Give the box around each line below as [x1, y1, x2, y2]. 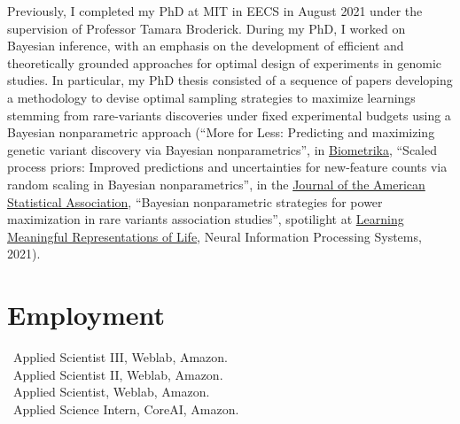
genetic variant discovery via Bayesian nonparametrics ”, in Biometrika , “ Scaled [7, 140, 437, 158]
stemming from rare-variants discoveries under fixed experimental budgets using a [7, 105, 451, 124]
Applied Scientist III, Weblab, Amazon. [12, 348, 228, 366]
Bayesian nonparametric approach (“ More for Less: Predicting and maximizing [7, 123, 435, 142]
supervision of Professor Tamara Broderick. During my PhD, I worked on [7, 19, 406, 37]
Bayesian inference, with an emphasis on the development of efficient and [7, 36, 404, 55]
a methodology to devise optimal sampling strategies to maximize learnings [7, 88, 416, 106]
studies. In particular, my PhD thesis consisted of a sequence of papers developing [7, 71, 453, 89]
